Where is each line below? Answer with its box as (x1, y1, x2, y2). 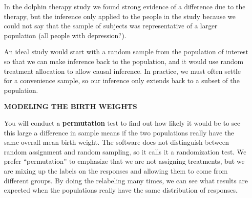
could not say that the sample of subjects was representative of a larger (4, 21, 217, 31)
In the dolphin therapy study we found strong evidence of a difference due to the (4, 1, 246, 11)
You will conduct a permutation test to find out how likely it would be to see (4, 117, 240, 128)
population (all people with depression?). (4, 30, 126, 40)
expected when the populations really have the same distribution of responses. (4, 185, 238, 195)
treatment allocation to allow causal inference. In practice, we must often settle (4, 66, 241, 76)
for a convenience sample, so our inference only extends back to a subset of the (4, 75, 240, 86)
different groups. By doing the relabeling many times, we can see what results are (4, 175, 248, 185)
